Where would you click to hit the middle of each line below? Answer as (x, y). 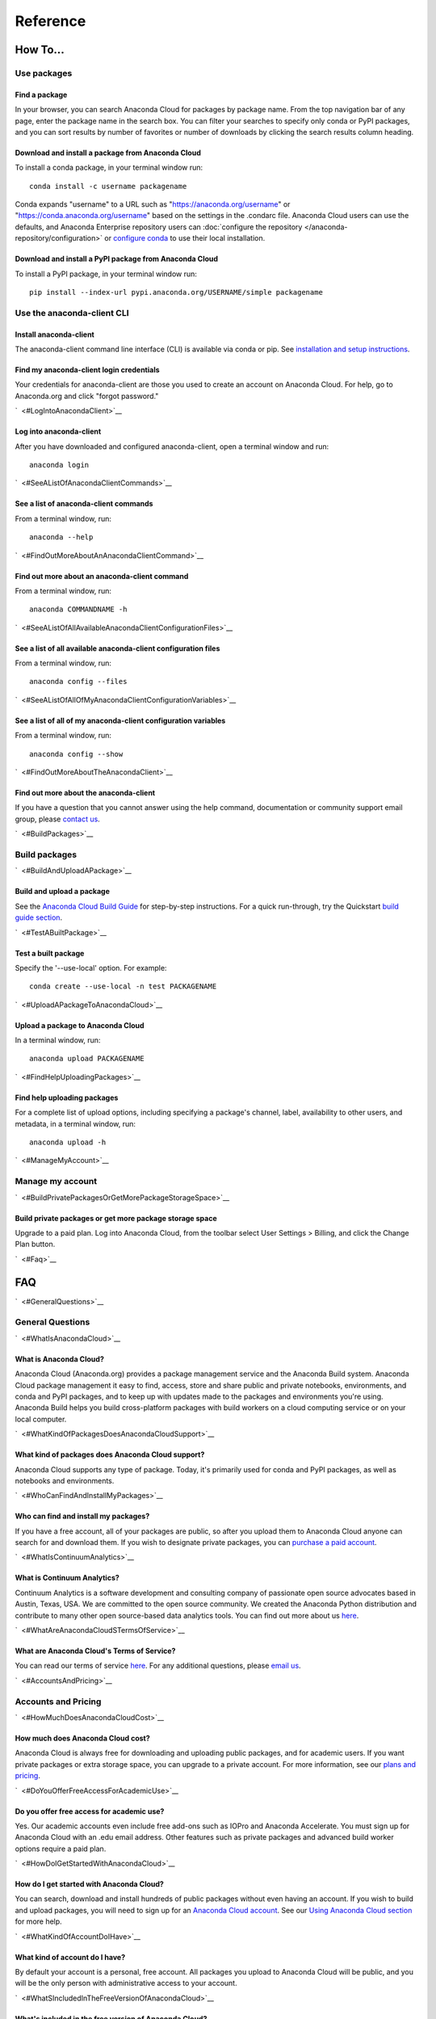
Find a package (41, 94)
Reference (50, 21)
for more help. (38, 1921)
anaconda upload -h (68, 1142)
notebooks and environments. (65, 1480)
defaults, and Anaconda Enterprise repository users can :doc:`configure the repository (159, 227)
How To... (40, 50)
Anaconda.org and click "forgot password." (87, 396)
